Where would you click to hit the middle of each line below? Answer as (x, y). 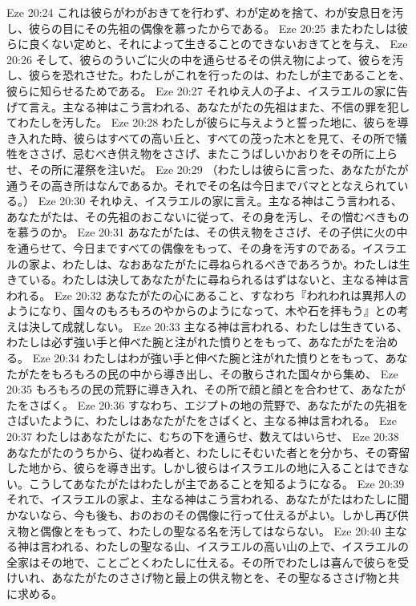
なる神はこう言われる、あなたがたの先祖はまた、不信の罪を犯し (242, 106)
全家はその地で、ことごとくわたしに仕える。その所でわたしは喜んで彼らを (202, 562)
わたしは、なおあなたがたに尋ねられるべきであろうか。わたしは (230, 263)
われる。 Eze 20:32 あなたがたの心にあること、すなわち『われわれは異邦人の (207, 295)
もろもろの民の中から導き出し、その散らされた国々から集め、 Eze (224, 373)
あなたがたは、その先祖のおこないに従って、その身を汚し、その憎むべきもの (208, 216)
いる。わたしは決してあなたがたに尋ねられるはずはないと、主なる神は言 (219, 279)
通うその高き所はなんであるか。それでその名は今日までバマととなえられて (202, 185)
